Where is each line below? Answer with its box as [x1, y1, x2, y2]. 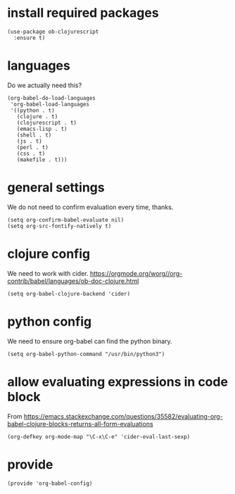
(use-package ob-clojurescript [7, 28, 99, 35]
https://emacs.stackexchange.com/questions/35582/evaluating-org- [23, 412, 223, 420]
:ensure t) [13, 34, 46, 42]
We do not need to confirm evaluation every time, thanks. [7, 203, 174, 211]
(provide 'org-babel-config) [7, 480, 93, 487]
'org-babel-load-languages [10, 101, 90, 108]
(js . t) [16, 137, 42, 145]
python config [7, 313, 92, 329]
